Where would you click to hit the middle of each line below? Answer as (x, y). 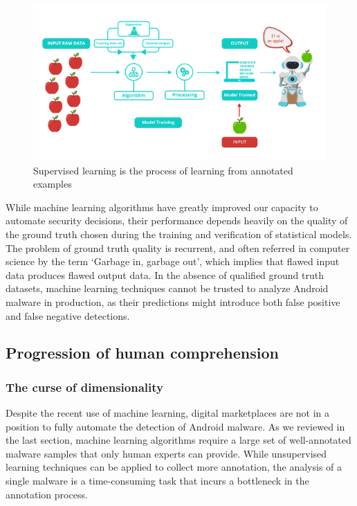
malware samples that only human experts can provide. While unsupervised (166, 453)
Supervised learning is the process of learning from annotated (163, 170)
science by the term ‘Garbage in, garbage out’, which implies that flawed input (173, 261)
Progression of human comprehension (142, 353)
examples (53, 184)
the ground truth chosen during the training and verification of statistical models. (179, 234)
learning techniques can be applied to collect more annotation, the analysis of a (174, 467)
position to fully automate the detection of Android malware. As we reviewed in (175, 426)
